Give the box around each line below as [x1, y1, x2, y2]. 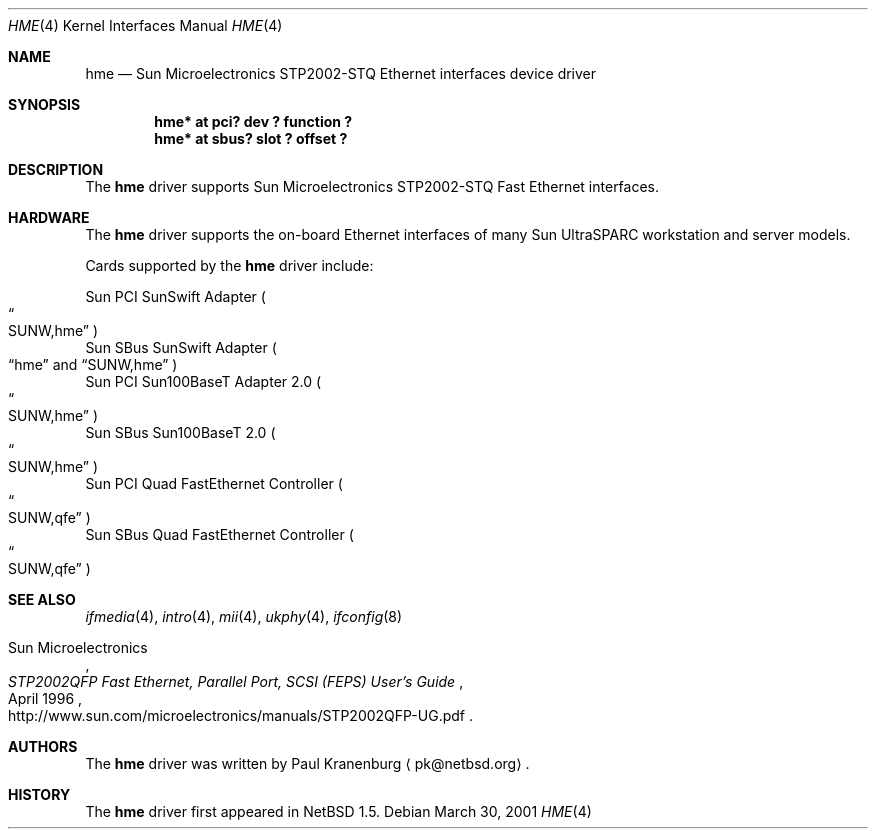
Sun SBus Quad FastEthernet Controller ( [85, 526, 354, 543]
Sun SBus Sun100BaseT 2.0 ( [85, 424, 276, 441]
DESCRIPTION [8, 161, 104, 178]
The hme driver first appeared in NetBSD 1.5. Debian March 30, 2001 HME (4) [85, 803, 592, 820]
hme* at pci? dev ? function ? [154, 113, 353, 130]
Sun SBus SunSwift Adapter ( [85, 339, 277, 356]
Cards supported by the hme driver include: [85, 257, 374, 274]
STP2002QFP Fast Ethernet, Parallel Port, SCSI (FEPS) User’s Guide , [8, 673, 464, 690]
